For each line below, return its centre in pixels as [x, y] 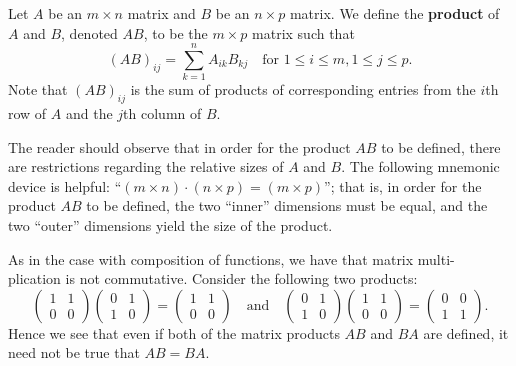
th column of [162, 113]
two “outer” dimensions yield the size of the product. [170, 225]
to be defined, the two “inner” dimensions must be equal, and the [287, 205]
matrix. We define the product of [394, 13]
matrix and [161, 13]
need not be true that [74, 352]
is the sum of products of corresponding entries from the [303, 89]
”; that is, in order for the [403, 185]
